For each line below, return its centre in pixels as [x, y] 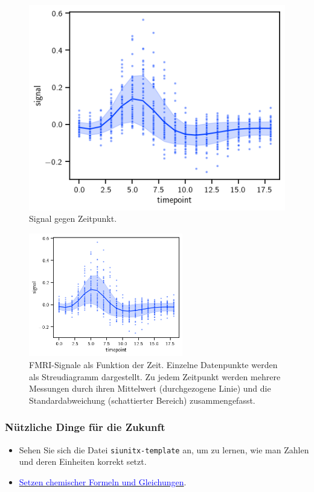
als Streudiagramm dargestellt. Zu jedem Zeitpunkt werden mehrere [155, 376]
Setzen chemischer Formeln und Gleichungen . [103, 481]
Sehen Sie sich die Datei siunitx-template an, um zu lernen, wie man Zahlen [164, 449]
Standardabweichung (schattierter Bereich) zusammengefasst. [142, 400]
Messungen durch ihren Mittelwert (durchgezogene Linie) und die [150, 388]
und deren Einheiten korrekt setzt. [83, 461]
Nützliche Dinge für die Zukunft [85, 427]
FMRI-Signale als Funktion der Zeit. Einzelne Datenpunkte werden [153, 365]
